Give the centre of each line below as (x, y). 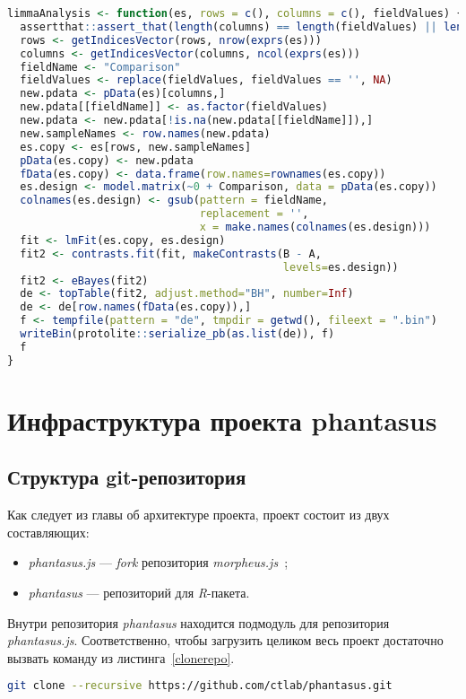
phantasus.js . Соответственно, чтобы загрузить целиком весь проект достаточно (225, 640)
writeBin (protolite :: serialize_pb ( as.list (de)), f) (177, 334)
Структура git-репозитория (127, 477)
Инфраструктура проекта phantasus (222, 419)
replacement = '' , (254, 214)
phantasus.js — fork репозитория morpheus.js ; (158, 562)
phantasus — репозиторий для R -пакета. (139, 592)
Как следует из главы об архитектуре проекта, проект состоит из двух (198, 515)
